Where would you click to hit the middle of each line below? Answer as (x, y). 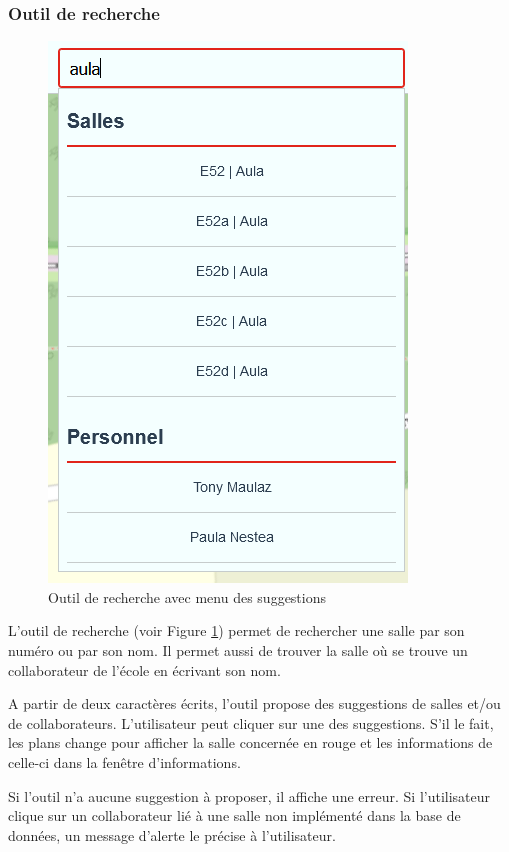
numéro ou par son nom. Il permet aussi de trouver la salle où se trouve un (238, 650)
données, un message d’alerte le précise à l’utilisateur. (172, 834)
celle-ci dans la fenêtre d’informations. (124, 761)
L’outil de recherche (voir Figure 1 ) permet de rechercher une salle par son (236, 630)
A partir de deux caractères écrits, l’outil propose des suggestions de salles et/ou (254, 703)
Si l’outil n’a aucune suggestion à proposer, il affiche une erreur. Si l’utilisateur (249, 795)
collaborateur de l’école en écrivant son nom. (144, 669)
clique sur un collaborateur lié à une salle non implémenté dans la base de (234, 815)
